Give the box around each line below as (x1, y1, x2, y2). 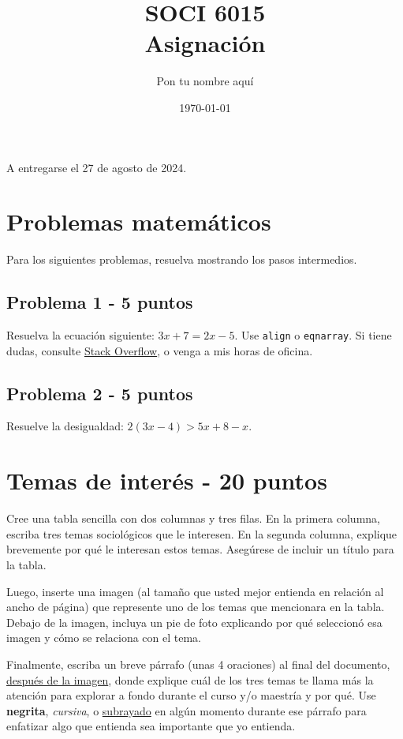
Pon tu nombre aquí (156, 73, 254, 89)
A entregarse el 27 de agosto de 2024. (6, 159, 187, 175)
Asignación (144, 27, 266, 59)
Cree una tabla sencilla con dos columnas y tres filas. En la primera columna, (6, 510, 380, 527)
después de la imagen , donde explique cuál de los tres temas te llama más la (6, 671, 374, 688)
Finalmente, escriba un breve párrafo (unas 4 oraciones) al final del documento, (6, 655, 390, 672)
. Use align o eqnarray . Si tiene (234, 327, 392, 343)
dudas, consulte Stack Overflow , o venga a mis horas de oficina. (6, 342, 313, 358)
